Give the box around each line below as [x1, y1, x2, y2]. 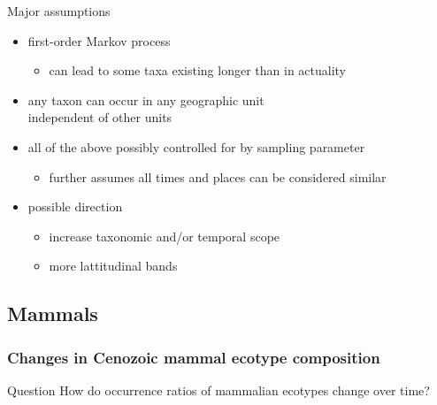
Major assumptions [7, 2, 111, 19]
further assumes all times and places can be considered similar [49, 167, 387, 186]
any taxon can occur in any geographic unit [27, 90, 264, 109]
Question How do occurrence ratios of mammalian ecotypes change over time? [7, 380, 430, 399]
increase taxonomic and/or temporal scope [49, 226, 280, 245]
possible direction [27, 197, 123, 216]
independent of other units [27, 108, 172, 126]
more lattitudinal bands [49, 256, 178, 275]
